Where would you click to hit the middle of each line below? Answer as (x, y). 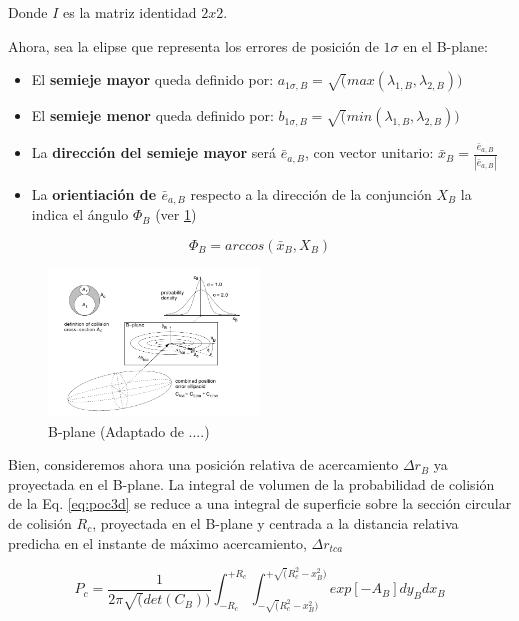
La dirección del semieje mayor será (153, 152)
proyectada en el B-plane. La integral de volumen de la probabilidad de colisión (251, 483)
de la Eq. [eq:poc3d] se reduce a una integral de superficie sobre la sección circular (260, 503)
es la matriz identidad (129, 12)
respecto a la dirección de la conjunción (311, 193)
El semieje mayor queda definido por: (152, 79)
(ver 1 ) (176, 214)
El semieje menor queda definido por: (152, 115)
